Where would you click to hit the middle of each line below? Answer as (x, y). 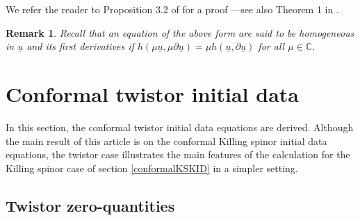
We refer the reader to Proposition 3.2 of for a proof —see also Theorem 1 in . (172, 9)
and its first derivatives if (80, 46)
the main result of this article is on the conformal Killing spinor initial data (166, 141)
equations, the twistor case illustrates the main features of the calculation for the (178, 154)
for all (271, 46)
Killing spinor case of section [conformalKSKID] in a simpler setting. (152, 168)
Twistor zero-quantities (90, 205)
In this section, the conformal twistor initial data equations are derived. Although (180, 127)
